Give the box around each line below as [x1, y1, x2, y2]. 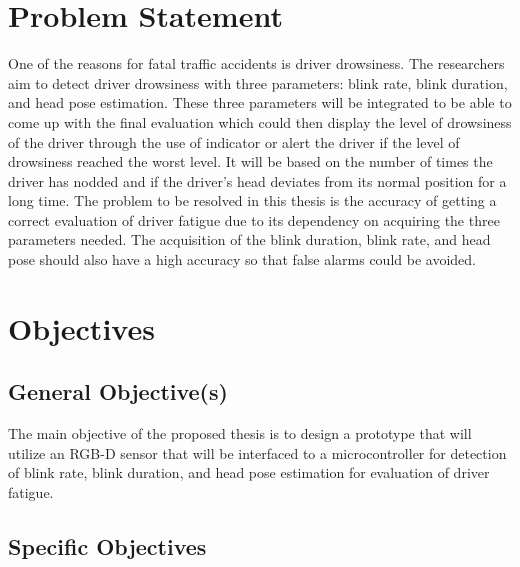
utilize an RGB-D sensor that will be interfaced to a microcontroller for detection [8, 442, 507, 463]
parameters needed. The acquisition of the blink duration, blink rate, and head [8, 229, 491, 250]
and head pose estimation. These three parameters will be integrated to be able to [8, 92, 512, 113]
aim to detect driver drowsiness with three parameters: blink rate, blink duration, [8, 72, 508, 93]
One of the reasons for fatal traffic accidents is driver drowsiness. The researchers [8, 53, 505, 74]
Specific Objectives [8, 531, 207, 561]
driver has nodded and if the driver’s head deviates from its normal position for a [8, 170, 507, 191]
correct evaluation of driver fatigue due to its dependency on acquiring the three [8, 209, 500, 230]
